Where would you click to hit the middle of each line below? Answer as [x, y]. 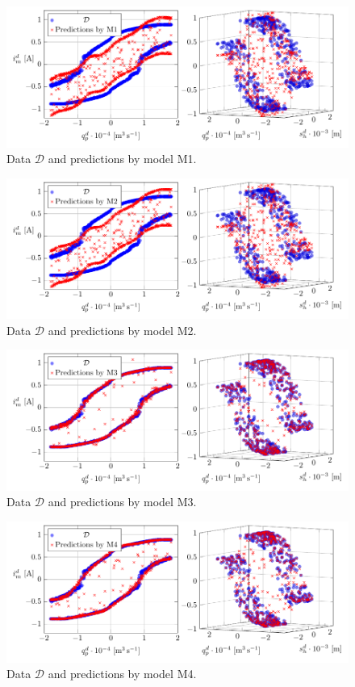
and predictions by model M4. [122, 674]
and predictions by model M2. [122, 330]
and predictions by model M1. [122, 159]
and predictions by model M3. [122, 502]
